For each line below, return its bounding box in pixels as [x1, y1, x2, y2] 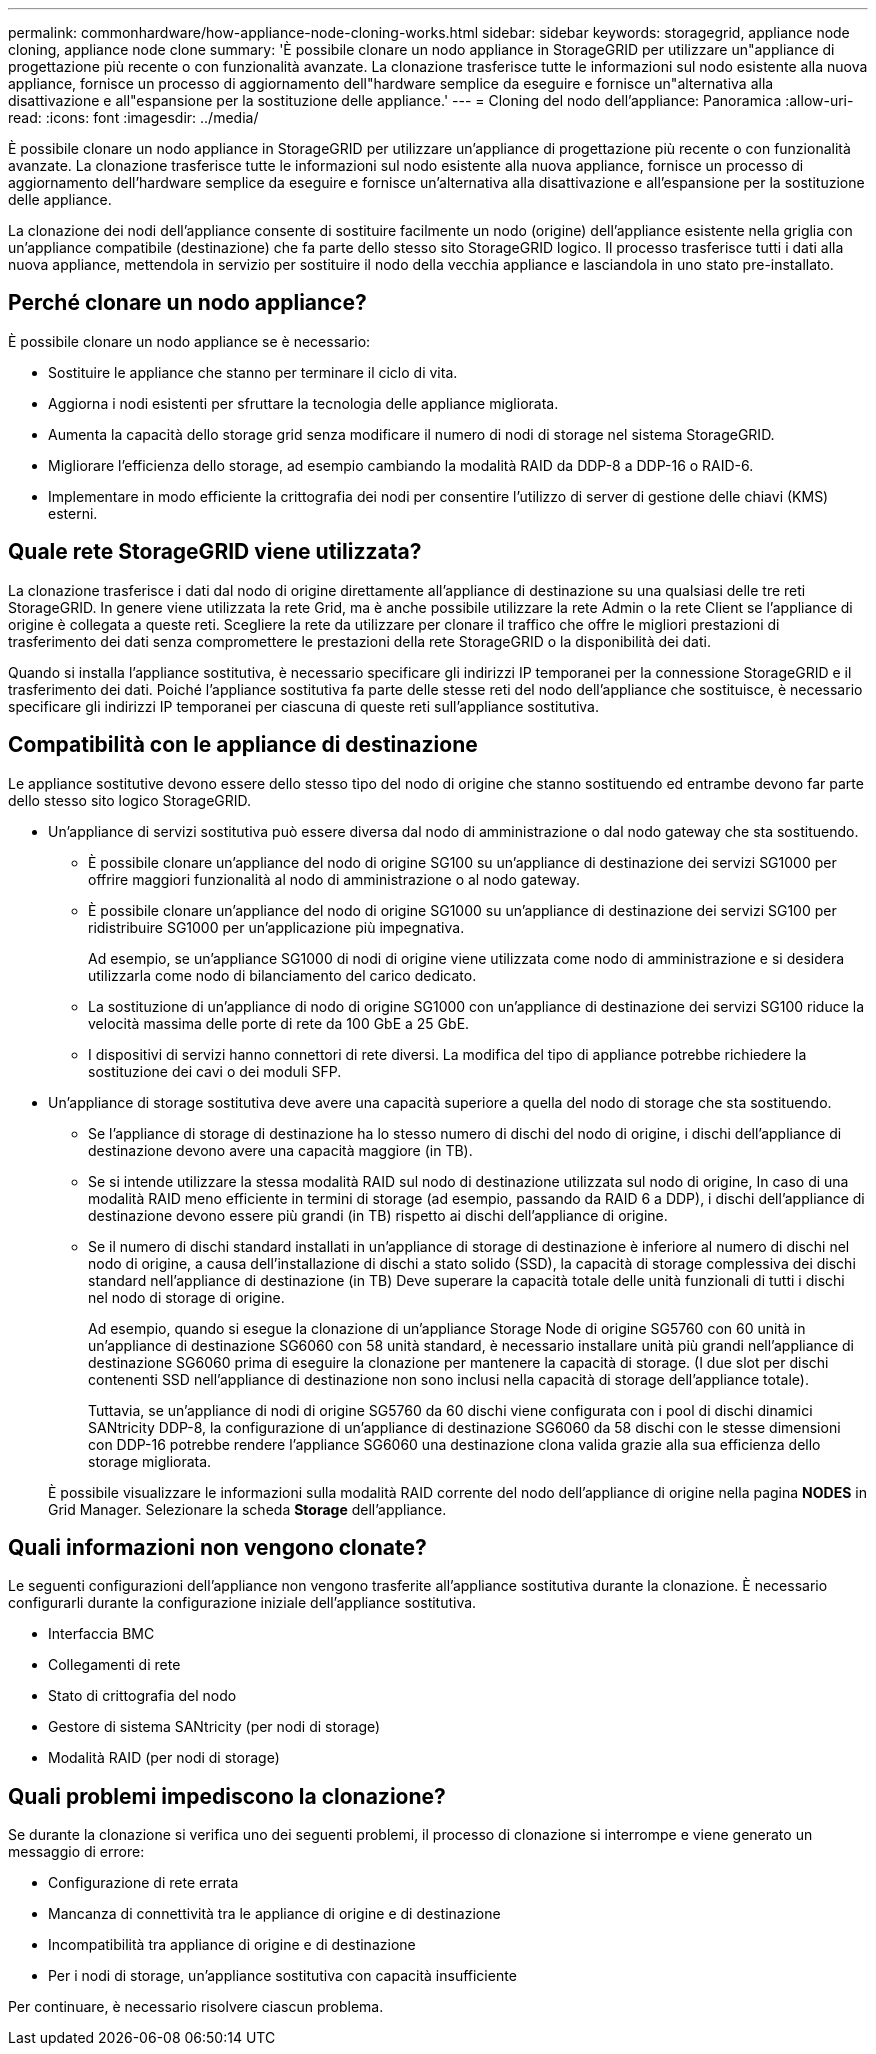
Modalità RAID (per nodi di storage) [48, 1749, 280, 1767]
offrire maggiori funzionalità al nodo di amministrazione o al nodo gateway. [88, 870, 580, 888]
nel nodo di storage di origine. [88, 1288, 285, 1306]
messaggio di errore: [8, 1843, 145, 1861]
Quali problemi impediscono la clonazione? [8, 1783, 446, 1809]
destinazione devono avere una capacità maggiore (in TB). [88, 1141, 473, 1159]
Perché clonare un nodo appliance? [8, 290, 367, 316]
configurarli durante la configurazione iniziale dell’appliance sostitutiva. [8, 1594, 477, 1612]
